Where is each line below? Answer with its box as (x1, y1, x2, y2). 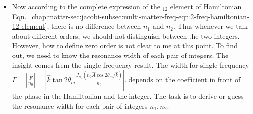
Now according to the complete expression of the (12, 1, 160, 11)
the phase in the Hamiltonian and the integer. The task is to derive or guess (12, 91, 244, 101)
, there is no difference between (47, 21, 141, 31)
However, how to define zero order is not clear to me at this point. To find (12, 40, 238, 51)
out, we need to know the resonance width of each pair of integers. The (12, 50, 229, 60)
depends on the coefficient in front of (128, 74, 241, 85)
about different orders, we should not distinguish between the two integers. (12, 30, 240, 41)
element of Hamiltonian (170, 1, 242, 11)
